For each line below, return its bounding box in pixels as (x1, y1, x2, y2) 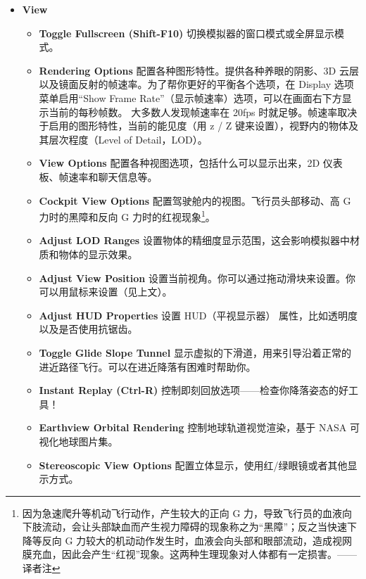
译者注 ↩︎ (22, 561, 61, 575)
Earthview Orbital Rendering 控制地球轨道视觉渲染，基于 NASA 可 (39, 420, 360, 435)
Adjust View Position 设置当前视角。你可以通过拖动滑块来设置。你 (39, 270, 355, 285)
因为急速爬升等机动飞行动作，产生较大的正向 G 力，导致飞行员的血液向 (22, 505, 353, 520)
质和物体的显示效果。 (39, 246, 138, 261)
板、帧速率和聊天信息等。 (39, 169, 158, 184)
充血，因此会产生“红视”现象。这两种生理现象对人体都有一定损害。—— (32, 547, 358, 561)
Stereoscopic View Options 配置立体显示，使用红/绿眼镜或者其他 (39, 457, 348, 472)
